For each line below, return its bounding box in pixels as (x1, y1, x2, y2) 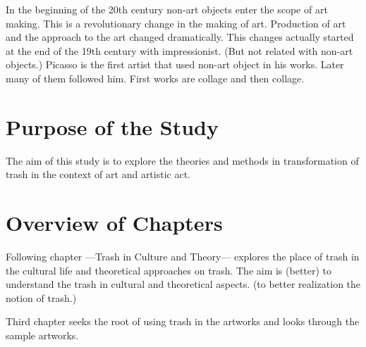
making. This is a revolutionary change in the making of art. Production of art (6, 15, 346, 30)
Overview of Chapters (6, 208, 223, 237)
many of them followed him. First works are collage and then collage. (6, 70, 305, 85)
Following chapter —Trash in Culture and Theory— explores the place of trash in (6, 249, 360, 263)
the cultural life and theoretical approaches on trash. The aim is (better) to (6, 263, 332, 277)
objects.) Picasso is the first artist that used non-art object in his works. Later (6, 57, 344, 72)
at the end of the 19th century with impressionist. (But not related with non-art (6, 43, 353, 58)
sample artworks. (6, 327, 79, 342)
